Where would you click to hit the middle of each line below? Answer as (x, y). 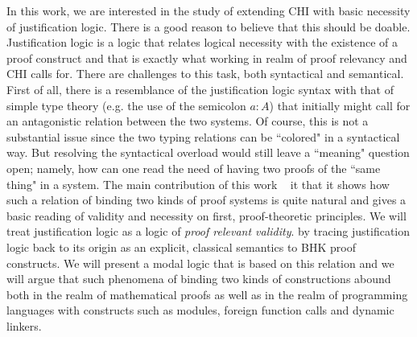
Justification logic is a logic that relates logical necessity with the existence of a (202, 42)
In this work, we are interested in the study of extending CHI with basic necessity (208, 10)
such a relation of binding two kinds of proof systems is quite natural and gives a (206, 200)
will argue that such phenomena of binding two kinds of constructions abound (199, 279)
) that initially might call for (340, 105)
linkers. (24, 325)
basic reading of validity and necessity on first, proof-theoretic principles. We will (206, 215)
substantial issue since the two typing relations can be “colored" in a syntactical (203, 136)
